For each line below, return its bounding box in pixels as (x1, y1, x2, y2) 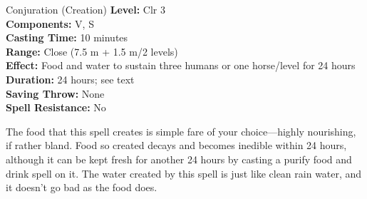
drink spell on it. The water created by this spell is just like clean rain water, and (6, 165, 362, 180)
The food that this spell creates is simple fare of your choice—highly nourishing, (6, 123, 356, 138)
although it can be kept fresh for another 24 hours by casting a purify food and (6, 151, 352, 166)
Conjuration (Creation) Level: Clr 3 (6, 2, 165, 16)
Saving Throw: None (6, 86, 105, 101)
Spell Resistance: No (6, 100, 106, 115)
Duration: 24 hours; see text (6, 71, 135, 86)
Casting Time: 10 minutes (6, 30, 128, 45)
